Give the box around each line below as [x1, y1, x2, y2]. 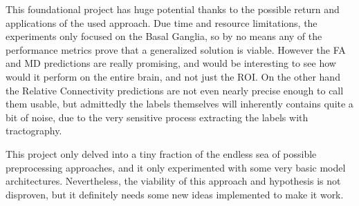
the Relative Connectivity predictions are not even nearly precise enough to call [6, 83, 344, 97]
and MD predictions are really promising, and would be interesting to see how [6, 56, 336, 70]
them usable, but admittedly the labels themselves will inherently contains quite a [6, 96, 353, 111]
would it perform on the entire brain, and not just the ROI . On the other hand [6, 69, 340, 83]
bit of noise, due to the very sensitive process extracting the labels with [6, 110, 309, 124]
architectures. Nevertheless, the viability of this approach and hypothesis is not [6, 174, 341, 188]
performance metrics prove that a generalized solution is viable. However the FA [6, 42, 346, 56]
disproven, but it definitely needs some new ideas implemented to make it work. [6, 187, 344, 201]
